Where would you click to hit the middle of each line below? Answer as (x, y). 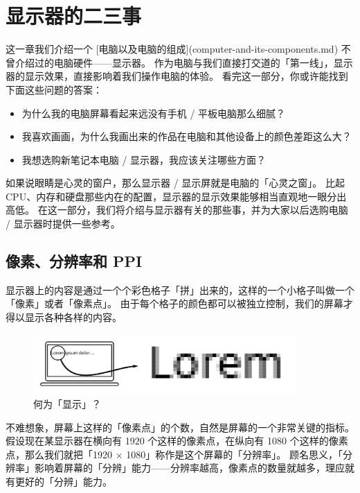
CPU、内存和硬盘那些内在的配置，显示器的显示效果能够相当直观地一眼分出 (176, 196)
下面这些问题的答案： (54, 89)
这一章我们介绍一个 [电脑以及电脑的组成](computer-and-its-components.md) (172, 49)
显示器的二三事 (74, 16)
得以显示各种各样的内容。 (64, 317)
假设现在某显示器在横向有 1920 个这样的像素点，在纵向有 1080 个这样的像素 (177, 441)
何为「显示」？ (67, 403)
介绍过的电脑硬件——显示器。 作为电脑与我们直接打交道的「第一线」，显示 (184, 62)
